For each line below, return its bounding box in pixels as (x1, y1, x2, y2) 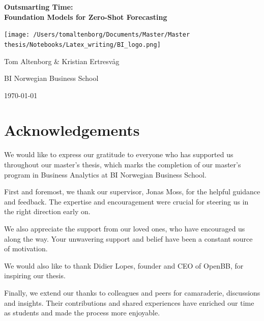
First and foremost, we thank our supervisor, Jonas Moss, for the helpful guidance (4, 186, 260, 197)
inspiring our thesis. (4, 270, 66, 281)
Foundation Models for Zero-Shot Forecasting (4, 11, 167, 22)
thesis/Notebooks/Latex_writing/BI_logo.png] (4, 41, 161, 48)
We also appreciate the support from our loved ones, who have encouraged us (4, 223, 245, 234)
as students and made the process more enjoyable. (4, 307, 160, 318)
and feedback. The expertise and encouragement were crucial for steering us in (4, 196, 249, 207)
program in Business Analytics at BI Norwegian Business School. (4, 169, 207, 180)
